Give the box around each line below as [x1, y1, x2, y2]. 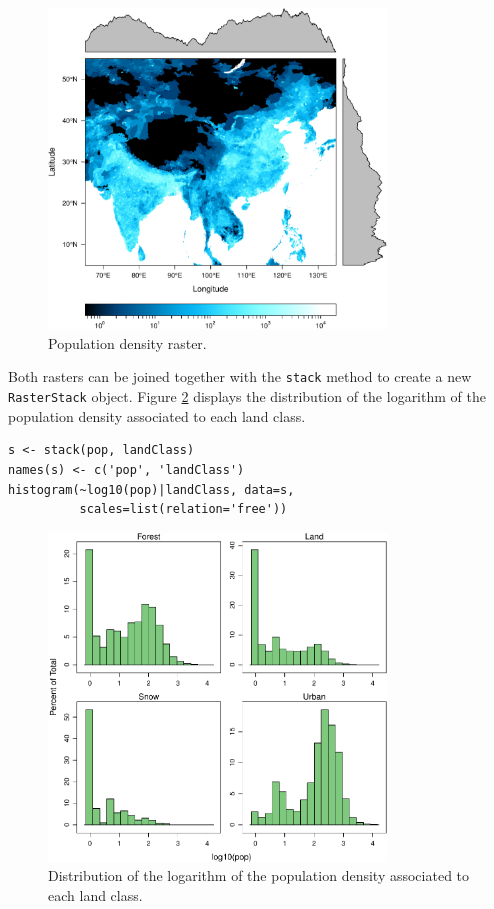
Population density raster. [48, 332, 207, 353]
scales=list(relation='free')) [79, 502, 288, 517]
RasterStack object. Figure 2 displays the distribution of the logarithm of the [8, 386, 486, 407]
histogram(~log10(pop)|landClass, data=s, [8, 482, 295, 497]
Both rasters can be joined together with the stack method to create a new [8, 366, 472, 387]
